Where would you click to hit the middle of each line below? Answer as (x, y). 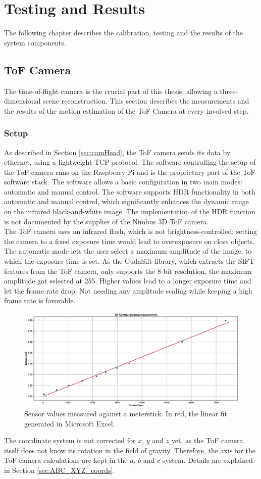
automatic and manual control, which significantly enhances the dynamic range (126, 201)
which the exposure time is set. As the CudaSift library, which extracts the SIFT (129, 261)
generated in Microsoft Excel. (70, 423)
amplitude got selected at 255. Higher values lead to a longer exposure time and (128, 281)
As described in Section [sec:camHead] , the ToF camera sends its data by (117, 152)
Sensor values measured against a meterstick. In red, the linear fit (126, 414)
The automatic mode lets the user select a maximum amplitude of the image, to (128, 251)
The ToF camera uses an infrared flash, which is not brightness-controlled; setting (131, 231)
